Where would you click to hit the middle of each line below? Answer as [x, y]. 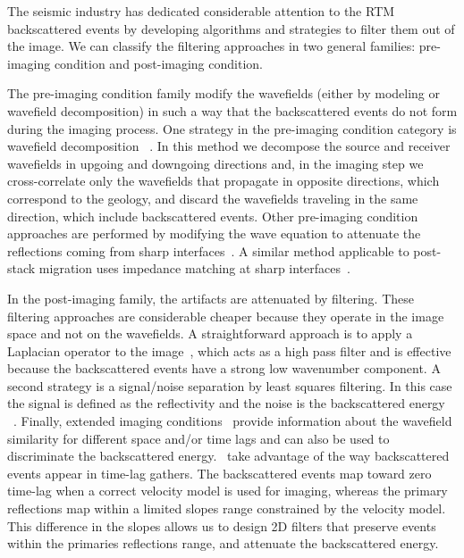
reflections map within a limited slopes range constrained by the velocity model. [227, 508]
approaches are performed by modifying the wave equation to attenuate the [214, 233]
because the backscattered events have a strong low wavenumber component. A [224, 368]
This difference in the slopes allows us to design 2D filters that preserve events [222, 525]
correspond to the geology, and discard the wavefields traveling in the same [213, 198]
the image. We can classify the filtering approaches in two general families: [211, 46]
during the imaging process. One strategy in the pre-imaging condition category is [232, 128]
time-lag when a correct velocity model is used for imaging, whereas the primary [228, 491]
